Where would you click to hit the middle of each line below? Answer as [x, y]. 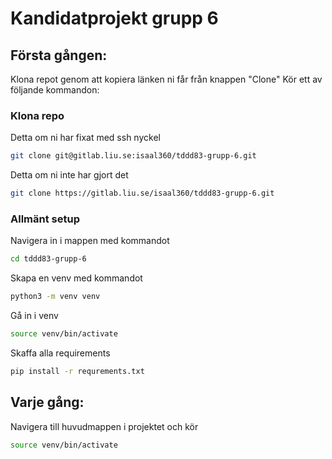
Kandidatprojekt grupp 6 [114, 18]
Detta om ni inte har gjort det [69, 175]
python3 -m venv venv [55, 297]
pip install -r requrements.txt [77, 371]
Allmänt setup [45, 219]
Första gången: [59, 55]
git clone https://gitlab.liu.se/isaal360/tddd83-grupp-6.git [142, 193]
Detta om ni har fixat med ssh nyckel [85, 138]
